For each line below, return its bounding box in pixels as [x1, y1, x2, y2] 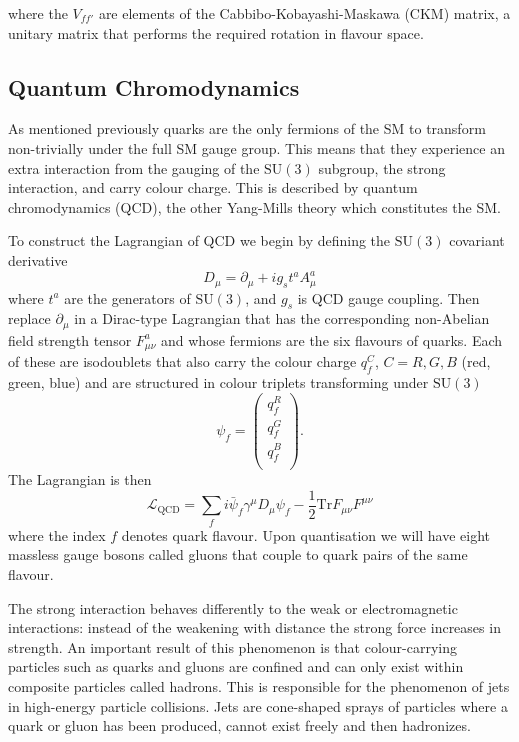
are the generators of [64, 287, 191, 308]
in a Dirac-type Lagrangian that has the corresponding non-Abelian [74, 308, 490, 329]
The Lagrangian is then [8, 469, 152, 490]
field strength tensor [8, 329, 132, 350]
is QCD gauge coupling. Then [297, 287, 480, 308]
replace [8, 308, 51, 329]
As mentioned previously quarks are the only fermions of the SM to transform [8, 118, 486, 139]
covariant [449, 230, 505, 251]
